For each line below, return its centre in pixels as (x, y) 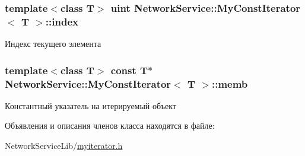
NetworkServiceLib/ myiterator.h (64, 146)
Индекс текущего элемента (53, 44)
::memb (230, 83)
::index (62, 21)
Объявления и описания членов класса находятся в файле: (110, 125)
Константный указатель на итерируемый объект (90, 105)
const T (129, 70)
